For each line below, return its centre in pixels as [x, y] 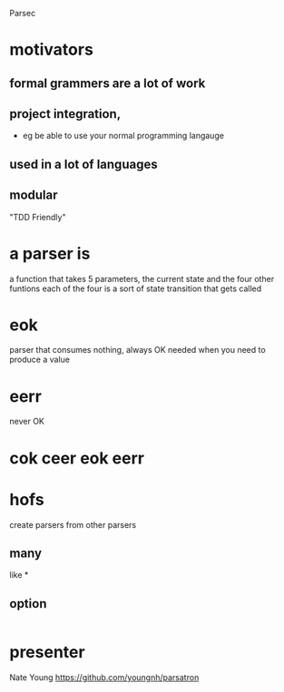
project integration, [65, 114]
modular [34, 195]
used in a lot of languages [83, 164]
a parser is [50, 253]
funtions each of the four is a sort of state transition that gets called [136, 288]
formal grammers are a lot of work [108, 83]
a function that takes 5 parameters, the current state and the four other [142, 278]
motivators [51, 50]
